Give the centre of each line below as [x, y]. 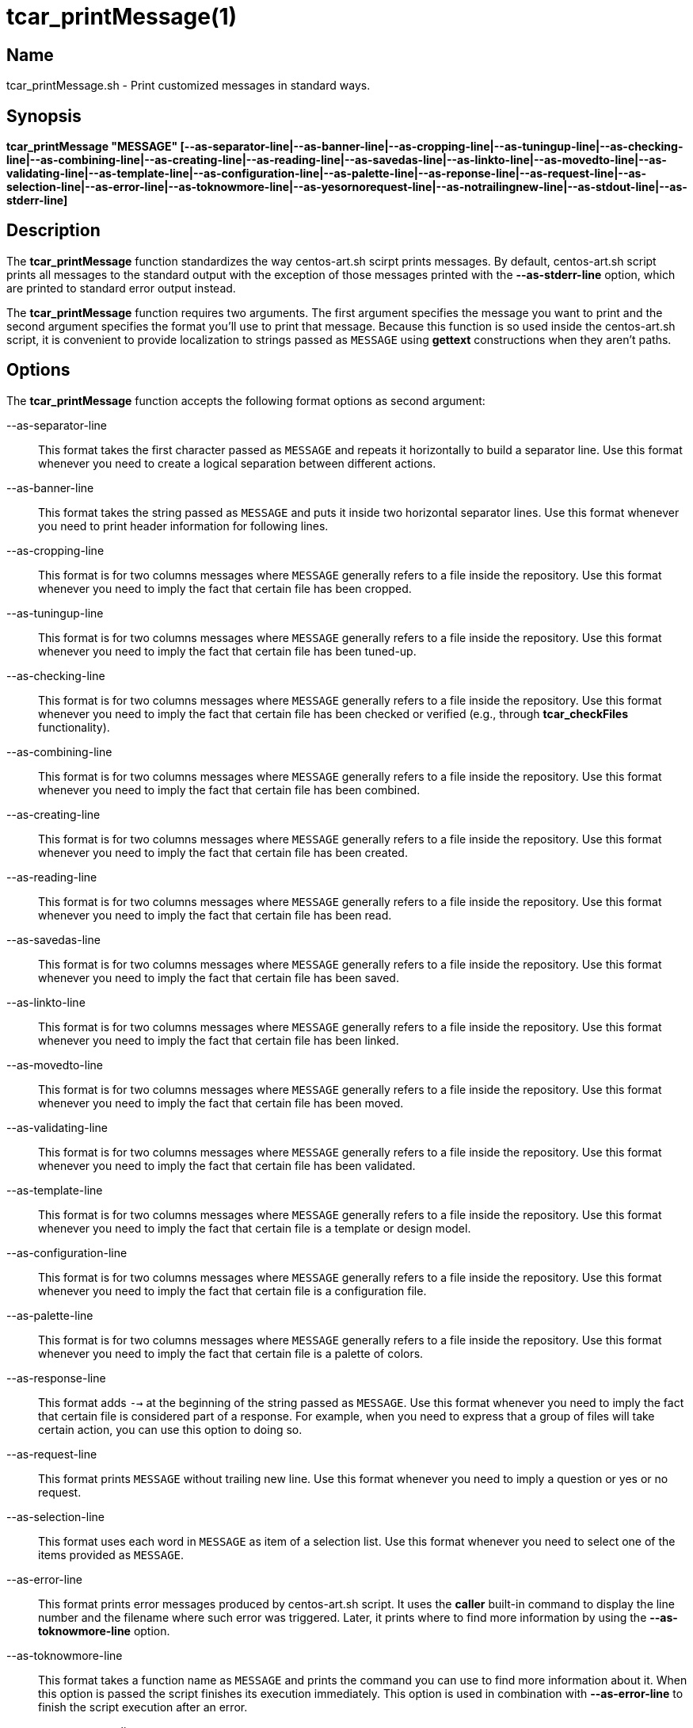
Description [53, 231]
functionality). [74, 727]
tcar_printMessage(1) [122, 17]
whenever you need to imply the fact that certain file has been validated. [227, 1165]
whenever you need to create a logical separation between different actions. [237, 463]
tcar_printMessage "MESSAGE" [92, 147]
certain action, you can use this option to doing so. [170, 1429]
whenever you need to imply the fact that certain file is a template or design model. [255, 1228]
